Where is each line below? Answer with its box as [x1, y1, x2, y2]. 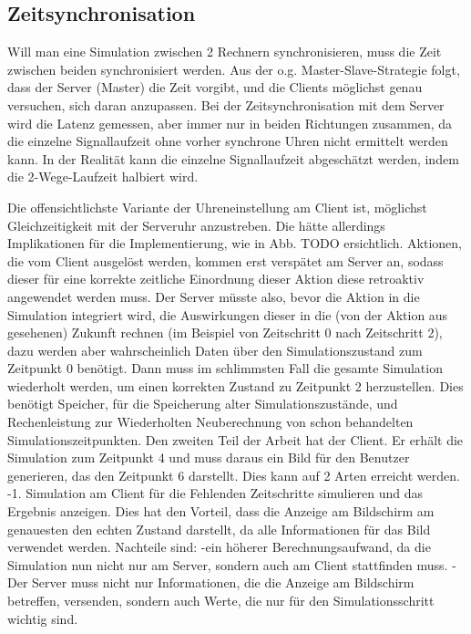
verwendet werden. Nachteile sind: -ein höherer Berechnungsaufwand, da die [7, 537, 431, 556]
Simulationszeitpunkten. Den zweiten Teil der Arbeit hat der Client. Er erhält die [7, 430, 464, 449]
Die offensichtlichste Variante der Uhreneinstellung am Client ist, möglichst [7, 197, 427, 216]
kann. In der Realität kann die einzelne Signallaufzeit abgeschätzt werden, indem [7, 149, 459, 168]
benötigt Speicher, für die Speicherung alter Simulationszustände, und [7, 394, 398, 413]
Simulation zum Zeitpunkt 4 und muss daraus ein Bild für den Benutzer [7, 448, 410, 467]
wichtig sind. [7, 608, 78, 628]
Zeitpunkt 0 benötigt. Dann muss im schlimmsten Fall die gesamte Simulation [7, 359, 443, 378]
